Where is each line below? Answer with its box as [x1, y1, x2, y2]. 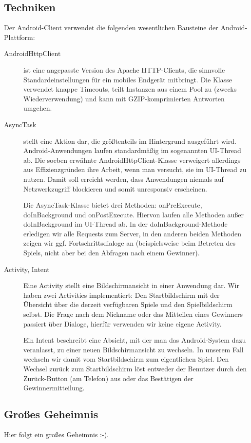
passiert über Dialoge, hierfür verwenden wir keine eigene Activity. [23, 318, 222, 328]
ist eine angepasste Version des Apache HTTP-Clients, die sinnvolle [23, 64, 225, 75]
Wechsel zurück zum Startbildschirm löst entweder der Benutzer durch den [23, 364, 247, 374]
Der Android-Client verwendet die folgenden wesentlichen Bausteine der [4, 22, 218, 33]
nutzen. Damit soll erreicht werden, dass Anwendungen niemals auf [23, 173, 224, 184]
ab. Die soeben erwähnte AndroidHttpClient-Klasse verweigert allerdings [23, 154, 241, 165]
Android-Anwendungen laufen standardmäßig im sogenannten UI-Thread [23, 145, 241, 155]
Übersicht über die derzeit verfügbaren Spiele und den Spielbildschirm [23, 299, 232, 309]
